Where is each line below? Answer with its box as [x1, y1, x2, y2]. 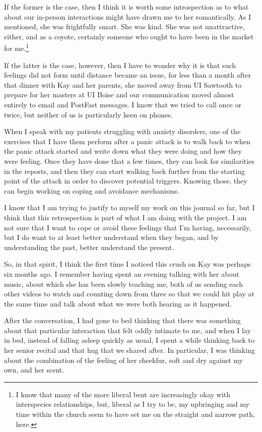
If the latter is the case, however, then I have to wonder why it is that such [4, 59, 236, 70]
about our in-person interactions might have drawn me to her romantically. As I [4, 11, 251, 22]
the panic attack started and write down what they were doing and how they [4, 146, 242, 156]
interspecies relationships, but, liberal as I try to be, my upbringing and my [16, 399, 250, 409]
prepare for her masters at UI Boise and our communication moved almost [4, 89, 234, 100]
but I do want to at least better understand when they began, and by [4, 232, 219, 242]
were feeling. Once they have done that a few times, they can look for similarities [4, 155, 254, 166]
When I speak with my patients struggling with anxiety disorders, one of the [4, 126, 241, 137]
